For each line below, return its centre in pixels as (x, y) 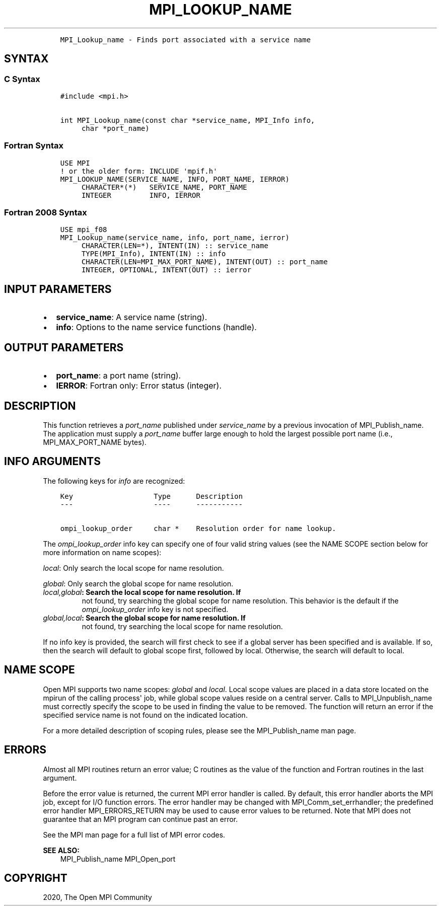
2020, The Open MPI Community (97, 897)
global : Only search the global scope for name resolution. (138, 583)
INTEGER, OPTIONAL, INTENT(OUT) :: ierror (166, 270)
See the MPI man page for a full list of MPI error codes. (134, 835)
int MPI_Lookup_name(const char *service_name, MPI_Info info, (188, 120)
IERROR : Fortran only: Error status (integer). (139, 386)
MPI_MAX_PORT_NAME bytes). (95, 442)
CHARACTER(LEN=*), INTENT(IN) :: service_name (175, 246)
